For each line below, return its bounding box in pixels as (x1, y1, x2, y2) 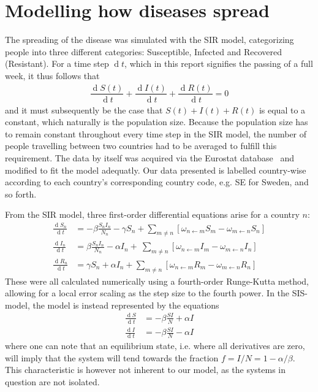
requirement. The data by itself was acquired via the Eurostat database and (5, 151, 294, 164)
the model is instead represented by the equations (32, 298, 219, 311)
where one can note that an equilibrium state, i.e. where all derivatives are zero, (5, 339, 305, 352)
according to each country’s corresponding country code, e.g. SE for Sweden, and (5, 175, 309, 188)
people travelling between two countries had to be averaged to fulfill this (5, 139, 277, 152)
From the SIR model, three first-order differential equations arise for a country (5, 208, 300, 221)
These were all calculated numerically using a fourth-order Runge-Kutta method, (5, 274, 309, 287)
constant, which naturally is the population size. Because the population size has (5, 115, 308, 128)
